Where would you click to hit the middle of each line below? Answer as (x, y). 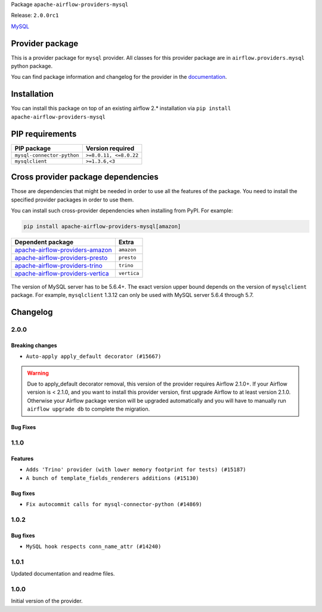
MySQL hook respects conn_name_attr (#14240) (94, 546)
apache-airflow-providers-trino (58, 265)
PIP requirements (44, 134)
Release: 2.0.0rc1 (35, 16)
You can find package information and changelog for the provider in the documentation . (119, 77)
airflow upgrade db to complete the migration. (89, 409)
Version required (110, 148)
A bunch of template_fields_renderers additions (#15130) (112, 478)
